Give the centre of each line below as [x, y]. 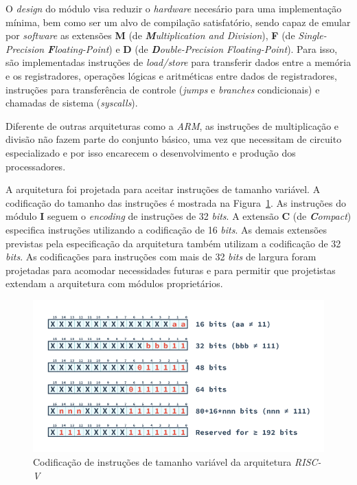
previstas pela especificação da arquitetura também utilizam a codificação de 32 [173, 243]
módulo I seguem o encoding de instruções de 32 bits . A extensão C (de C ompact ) [178, 216]
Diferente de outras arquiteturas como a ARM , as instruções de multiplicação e [172, 125]
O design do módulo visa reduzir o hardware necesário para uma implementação [174, 8]
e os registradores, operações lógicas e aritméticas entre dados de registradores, [171, 75]
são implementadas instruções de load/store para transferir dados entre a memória [178, 62]
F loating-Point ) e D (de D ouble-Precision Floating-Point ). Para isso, [193, 48]
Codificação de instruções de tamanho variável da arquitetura [162, 461]
